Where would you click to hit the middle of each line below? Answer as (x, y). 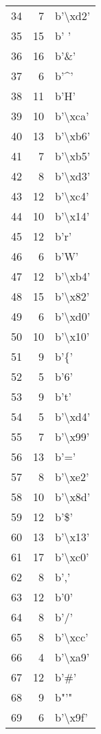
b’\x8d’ (73, 497)
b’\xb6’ (73, 136)
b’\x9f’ (71, 717)
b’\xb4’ (73, 276)
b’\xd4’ (73, 416)
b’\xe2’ (72, 477)
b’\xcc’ (72, 637)
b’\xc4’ (72, 196)
